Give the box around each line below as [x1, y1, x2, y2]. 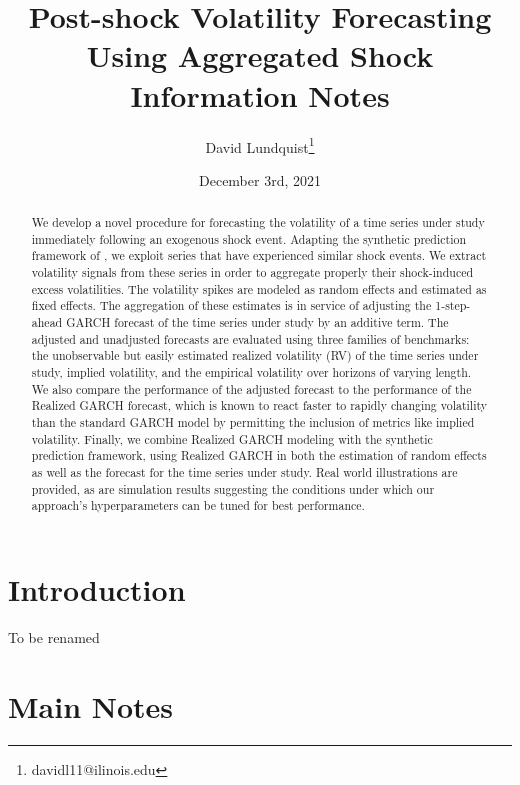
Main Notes [8, 685, 174, 726]
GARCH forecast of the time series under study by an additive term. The [66, 314, 449, 331]
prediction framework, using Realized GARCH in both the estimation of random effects [31, 447, 487, 464]
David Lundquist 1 [205, 133, 315, 157]
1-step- [435, 297, 471, 314]
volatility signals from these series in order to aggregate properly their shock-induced [31, 264, 474, 281]
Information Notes [130, 74, 390, 115]
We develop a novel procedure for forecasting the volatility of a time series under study [31, 214, 485, 231]
